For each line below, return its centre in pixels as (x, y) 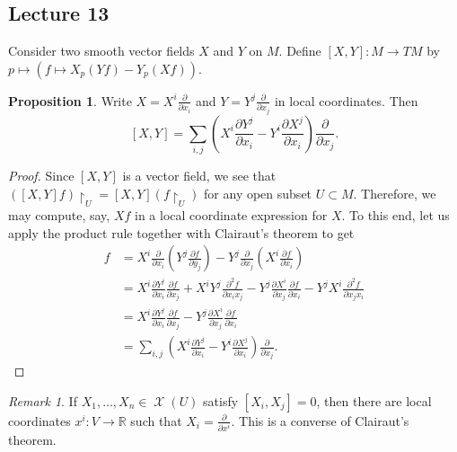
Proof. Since (41, 176)
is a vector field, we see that (199, 176)
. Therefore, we (395, 193)
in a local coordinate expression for (231, 214)
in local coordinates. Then (346, 100)
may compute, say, (59, 214)
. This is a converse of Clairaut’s (320, 420)
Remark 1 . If (43, 400)
